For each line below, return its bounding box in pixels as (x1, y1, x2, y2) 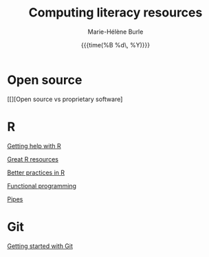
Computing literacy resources (28, 5, 203, 21)
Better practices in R (7, 168, 65, 177)
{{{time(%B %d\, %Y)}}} (81, 41, 150, 49)
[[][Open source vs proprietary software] (7, 95, 123, 103)
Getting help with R (7, 142, 61, 150)
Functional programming (7, 181, 77, 190)
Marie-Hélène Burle (87, 27, 144, 36)
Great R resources (7, 155, 58, 163)
